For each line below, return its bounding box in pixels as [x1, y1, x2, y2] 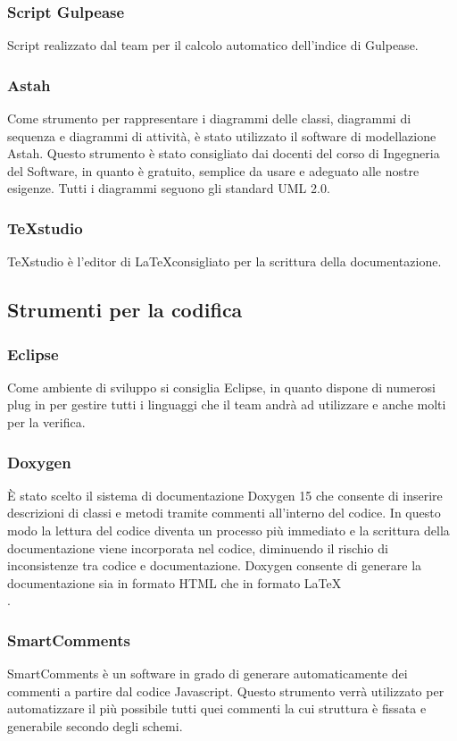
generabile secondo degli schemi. [7, 716, 183, 735]
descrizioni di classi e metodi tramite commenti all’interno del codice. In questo [7, 503, 441, 522]
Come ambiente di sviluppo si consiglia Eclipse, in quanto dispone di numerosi [7, 377, 436, 396]
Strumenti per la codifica [7, 296, 243, 324]
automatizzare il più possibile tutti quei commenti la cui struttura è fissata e [7, 699, 427, 718]
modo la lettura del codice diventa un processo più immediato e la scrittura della [7, 521, 450, 539]
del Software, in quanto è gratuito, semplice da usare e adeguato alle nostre [7, 161, 420, 180]
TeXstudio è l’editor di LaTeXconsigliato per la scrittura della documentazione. [7, 252, 442, 271]
